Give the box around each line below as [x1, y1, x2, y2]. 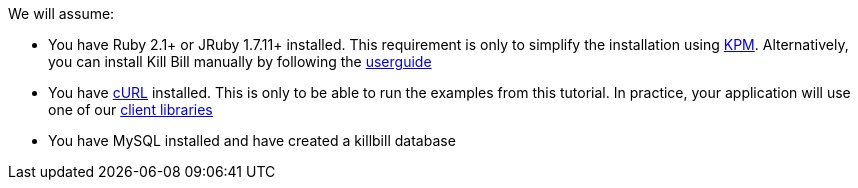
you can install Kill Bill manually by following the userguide [48, 53, 432, 70]
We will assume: [8, 5, 115, 22]
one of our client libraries [48, 101, 213, 118]
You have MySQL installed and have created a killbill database [48, 132, 456, 149]
